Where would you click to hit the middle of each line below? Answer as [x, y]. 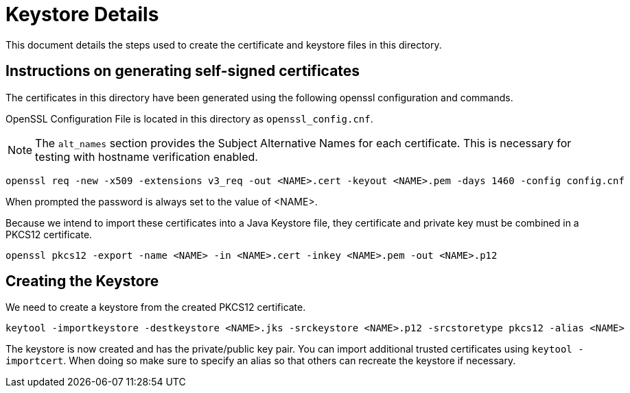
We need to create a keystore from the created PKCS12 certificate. [156, 307]
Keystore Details [82, 14]
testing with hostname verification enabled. [147, 156]
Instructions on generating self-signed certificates [183, 71]
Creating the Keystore [82, 281]
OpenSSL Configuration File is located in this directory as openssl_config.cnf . [189, 118]
